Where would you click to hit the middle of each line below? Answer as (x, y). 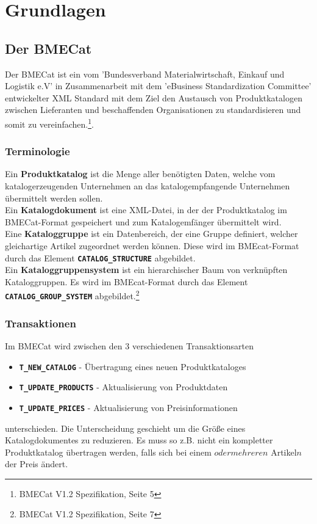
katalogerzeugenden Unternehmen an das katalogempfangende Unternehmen (148, 186)
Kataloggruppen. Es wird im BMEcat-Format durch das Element (126, 281)
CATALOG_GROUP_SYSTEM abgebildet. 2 (72, 295)
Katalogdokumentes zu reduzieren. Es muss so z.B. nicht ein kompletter (139, 440)
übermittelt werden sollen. (54, 198)
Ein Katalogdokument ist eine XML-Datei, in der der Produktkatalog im (146, 210)
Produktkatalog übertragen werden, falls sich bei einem (108, 452)
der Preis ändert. (37, 464)
